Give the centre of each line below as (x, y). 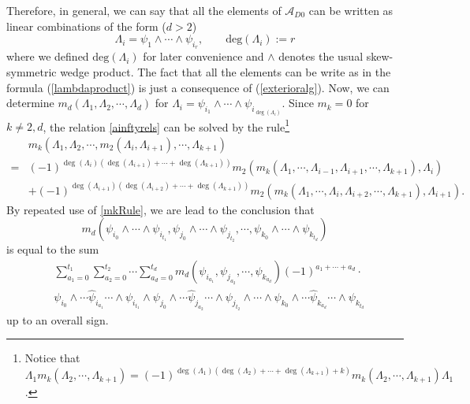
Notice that (52, 358)
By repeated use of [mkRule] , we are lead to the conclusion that (160, 209)
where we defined (48, 56)
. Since (298, 103)
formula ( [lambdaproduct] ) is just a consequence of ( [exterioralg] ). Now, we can (198, 87)
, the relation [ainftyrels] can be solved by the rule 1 (166, 125)
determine (30, 103)
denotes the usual (321, 56)
